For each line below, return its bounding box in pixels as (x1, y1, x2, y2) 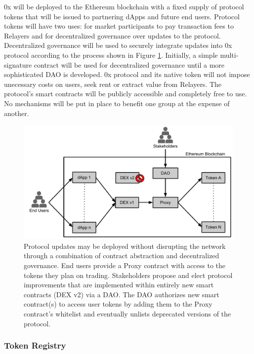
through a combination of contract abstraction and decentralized (24, 250, 219, 261)
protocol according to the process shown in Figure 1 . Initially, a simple (4, 49, 218, 60)
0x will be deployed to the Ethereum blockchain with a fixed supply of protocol (4, 1, 244, 11)
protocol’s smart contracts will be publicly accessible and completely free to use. (4, 88, 247, 99)
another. (4, 108, 29, 118)
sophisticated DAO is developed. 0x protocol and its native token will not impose (4, 69, 250, 79)
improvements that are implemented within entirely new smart (24, 279, 214, 290)
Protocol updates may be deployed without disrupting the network (24, 240, 226, 251)
